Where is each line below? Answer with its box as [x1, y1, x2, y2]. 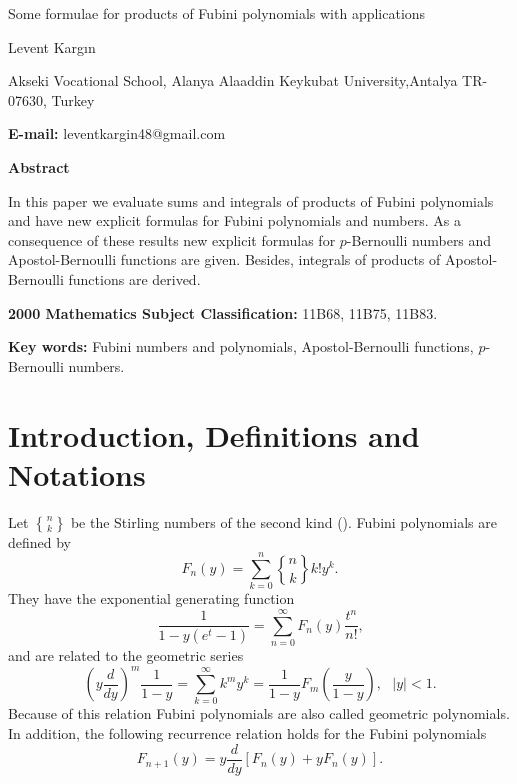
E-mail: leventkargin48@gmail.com [8, 123, 226, 144]
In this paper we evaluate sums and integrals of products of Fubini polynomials [8, 190, 494, 211]
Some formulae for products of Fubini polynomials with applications [8, 3, 426, 23]
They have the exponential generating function [8, 588, 295, 609]
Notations [8, 453, 146, 494]
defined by [8, 531, 72, 552]
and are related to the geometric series [8, 645, 244, 666]
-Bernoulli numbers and [346, 229, 492, 250]
